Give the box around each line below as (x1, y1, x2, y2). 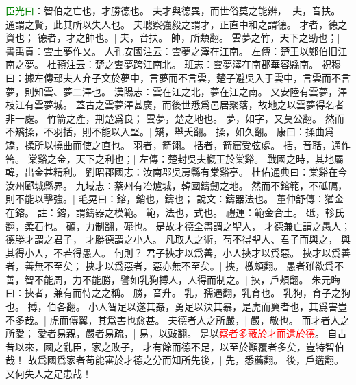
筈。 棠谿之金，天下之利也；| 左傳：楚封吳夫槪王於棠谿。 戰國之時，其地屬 (5, 151, 344, 165)
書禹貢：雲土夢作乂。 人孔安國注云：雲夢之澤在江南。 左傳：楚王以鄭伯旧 (5, 43, 338, 58)
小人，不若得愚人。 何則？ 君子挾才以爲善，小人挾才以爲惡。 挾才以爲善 (24, 245, 351, 259)
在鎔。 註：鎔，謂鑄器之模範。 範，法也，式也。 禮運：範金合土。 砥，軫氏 (5, 205, 344, 219)
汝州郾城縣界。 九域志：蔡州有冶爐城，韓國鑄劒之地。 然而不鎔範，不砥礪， (5, 178, 348, 192)
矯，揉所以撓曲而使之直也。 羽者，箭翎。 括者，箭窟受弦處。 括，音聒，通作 (5, 137, 351, 152)
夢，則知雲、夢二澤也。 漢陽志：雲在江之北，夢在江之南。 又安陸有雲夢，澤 (5, 84, 348, 98)
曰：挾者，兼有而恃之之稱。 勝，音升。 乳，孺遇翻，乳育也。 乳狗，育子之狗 (5, 285, 351, 300)
